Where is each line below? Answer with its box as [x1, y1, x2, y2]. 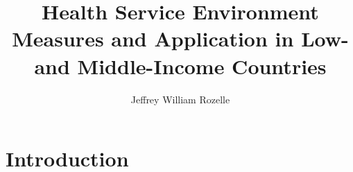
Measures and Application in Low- [12, 24, 349, 53]
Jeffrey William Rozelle [130, 92, 230, 106]
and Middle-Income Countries [34, 51, 327, 80]
